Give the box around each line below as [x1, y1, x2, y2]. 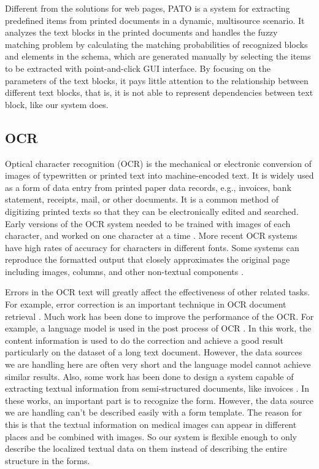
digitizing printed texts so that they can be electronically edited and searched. [5, 204, 299, 217]
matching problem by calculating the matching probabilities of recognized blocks [5, 37, 308, 50]
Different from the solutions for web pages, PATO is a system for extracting [5, 2, 290, 14]
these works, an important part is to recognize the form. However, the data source [5, 393, 313, 406]
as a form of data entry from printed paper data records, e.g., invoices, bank [5, 180, 291, 193]
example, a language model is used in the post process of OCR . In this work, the [5, 322, 312, 335]
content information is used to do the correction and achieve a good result [5, 333, 283, 346]
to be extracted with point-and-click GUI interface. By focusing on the [5, 61, 271, 74]
